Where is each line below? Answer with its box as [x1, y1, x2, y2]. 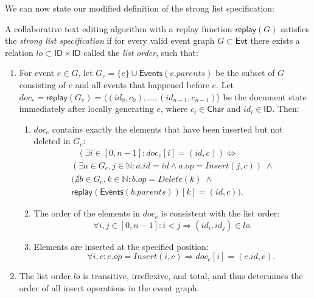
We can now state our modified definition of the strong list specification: [5, 2, 274, 14]
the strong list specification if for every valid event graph [5, 34, 215, 47]
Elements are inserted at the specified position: [33, 240, 209, 252]
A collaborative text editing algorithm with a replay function [5, 22, 232, 35]
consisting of [19, 78, 66, 91]
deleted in [33, 134, 71, 147]
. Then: [272, 102, 299, 115]
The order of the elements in [33, 207, 140, 220]
